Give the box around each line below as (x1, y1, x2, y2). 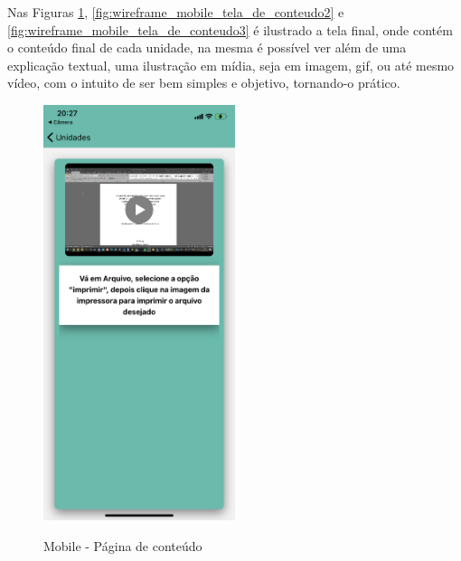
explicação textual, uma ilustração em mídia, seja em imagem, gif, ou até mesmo (7, 55, 455, 74)
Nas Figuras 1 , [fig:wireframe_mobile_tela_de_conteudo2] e (7, 3, 344, 21)
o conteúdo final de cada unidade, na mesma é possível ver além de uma (7, 38, 407, 57)
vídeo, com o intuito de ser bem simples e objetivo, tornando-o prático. (7, 73, 400, 92)
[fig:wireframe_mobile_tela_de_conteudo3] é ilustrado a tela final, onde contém (7, 20, 453, 39)
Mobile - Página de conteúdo (43, 536, 202, 555)
